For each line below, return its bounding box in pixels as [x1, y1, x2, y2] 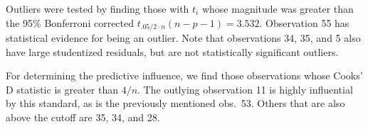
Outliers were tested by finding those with [6, 1, 189, 16]
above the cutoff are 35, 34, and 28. [6, 110, 160, 125]
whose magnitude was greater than [201, 1, 354, 16]
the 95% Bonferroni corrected [6, 15, 135, 30]
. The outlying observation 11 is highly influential [137, 82, 353, 96]
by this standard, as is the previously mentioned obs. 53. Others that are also [6, 96, 345, 111]
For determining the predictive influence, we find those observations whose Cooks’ [6, 68, 363, 83]
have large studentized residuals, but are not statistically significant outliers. [6, 44, 339, 59]
